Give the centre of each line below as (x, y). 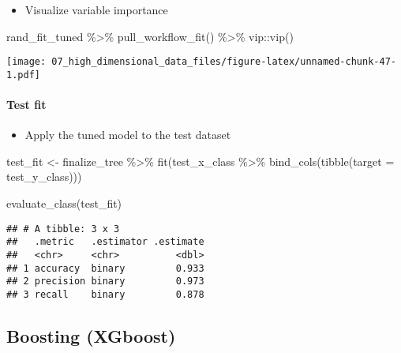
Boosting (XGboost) (91, 336)
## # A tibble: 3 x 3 (63, 229)
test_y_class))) (44, 176)
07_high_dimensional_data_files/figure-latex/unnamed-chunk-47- (224, 62)
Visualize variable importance (96, 9)
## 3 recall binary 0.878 (105, 294)
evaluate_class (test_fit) (64, 203)
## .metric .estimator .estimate (105, 242)
